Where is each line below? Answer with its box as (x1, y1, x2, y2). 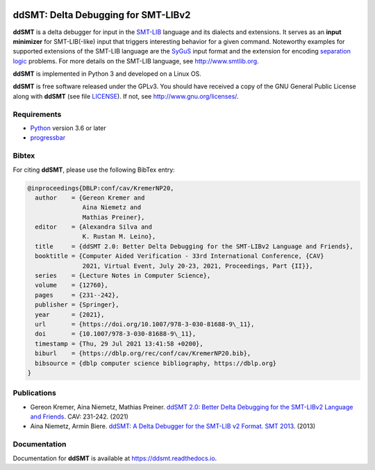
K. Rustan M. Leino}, (82, 233, 156, 241)
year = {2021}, (35, 310, 105, 318)
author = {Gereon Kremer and (35, 193, 145, 202)
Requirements (12, 109, 62, 119)
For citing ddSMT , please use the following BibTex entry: (12, 165, 175, 174)
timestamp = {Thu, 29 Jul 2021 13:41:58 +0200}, (35, 339, 204, 348)
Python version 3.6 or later (30, 124, 107, 132)
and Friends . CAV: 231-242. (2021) (30, 412, 128, 421)
